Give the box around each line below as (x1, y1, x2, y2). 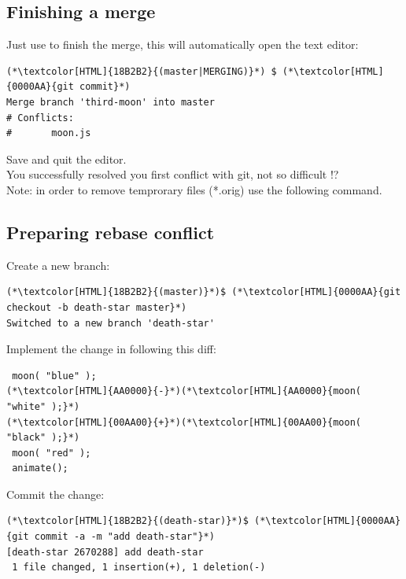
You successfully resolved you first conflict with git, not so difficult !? (6, 166, 339, 183)
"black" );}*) (6, 432, 80, 444)
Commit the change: (6, 485, 105, 502)
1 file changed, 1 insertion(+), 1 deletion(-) (12, 562, 266, 573)
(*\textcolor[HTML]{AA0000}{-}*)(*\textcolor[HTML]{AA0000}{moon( (6, 385, 362, 397)
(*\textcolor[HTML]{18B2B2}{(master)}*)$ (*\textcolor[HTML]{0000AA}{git (6, 286, 401, 298)
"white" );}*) (6, 400, 80, 412)
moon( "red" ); (12, 447, 91, 459)
